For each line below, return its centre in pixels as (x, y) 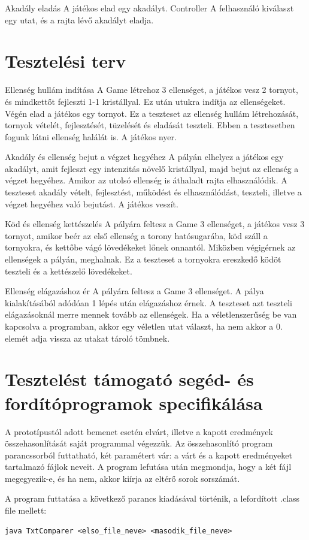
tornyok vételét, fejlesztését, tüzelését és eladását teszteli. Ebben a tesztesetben (150, 125)
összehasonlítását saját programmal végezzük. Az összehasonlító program (139, 443)
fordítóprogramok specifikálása (134, 402)
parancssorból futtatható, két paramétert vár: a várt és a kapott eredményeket (149, 455)
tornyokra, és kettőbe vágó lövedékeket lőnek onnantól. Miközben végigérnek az (150, 247)
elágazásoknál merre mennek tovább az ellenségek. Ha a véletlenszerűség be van (151, 314)
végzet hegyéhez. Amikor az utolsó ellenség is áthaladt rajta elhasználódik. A (146, 180)
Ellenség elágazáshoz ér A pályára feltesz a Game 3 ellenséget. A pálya (134, 291)
